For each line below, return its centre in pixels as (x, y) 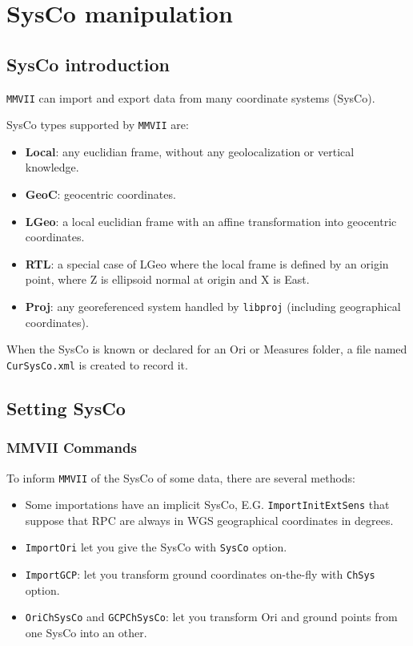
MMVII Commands (72, 448)
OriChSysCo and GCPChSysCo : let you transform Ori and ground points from (211, 617)
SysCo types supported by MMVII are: (98, 125)
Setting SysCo (66, 408)
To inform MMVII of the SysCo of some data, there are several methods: (181, 477)
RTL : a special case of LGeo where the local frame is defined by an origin (207, 263)
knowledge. (52, 167)
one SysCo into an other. (86, 633)
